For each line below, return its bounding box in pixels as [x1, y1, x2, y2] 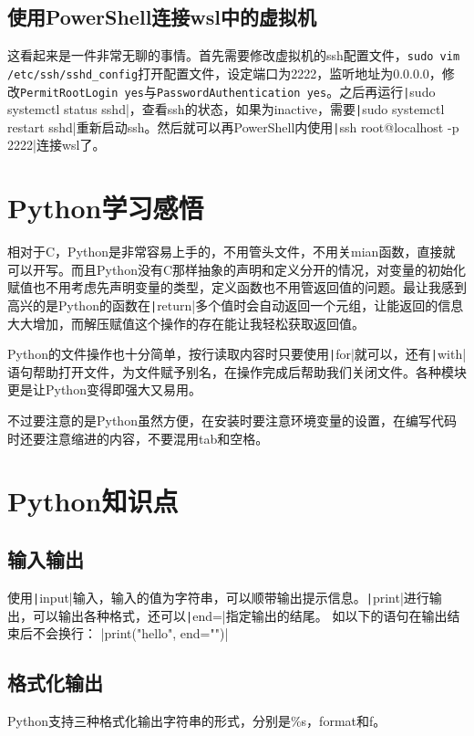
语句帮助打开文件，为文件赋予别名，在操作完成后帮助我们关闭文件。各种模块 [7, 362, 467, 381]
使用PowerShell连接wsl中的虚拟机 [7, 3, 317, 31]
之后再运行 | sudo [339, 81, 436, 100]
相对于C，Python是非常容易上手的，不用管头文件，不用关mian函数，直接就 [7, 242, 456, 261]
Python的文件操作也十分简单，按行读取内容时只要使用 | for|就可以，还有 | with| [7, 344, 467, 363]
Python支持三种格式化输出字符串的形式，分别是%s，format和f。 [7, 710, 386, 730]
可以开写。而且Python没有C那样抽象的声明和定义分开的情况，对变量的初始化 [7, 259, 467, 279]
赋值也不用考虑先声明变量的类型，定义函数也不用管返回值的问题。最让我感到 [7, 278, 467, 297]
